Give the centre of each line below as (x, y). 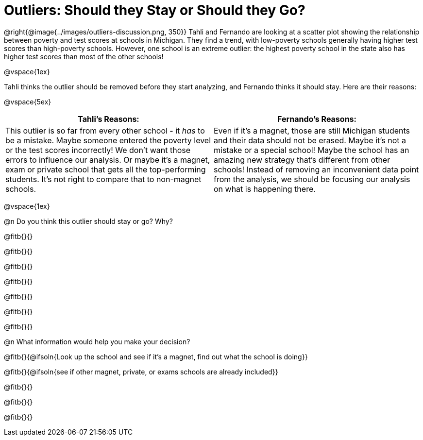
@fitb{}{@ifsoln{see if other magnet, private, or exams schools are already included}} (141, 372)
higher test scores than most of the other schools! (84, 56)
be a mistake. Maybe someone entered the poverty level (108, 140)
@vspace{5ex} (28, 102)
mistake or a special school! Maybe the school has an (312, 150)
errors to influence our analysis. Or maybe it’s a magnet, (108, 160)
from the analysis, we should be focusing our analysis (312, 179)
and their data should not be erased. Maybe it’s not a (310, 140)
